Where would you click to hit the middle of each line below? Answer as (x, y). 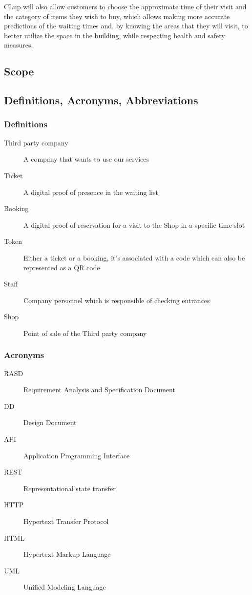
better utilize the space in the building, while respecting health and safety (115, 35)
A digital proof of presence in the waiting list (91, 192)
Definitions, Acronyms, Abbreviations (101, 100)
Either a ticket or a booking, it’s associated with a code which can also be (134, 257)
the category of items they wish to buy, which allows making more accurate (117, 16)
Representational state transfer (70, 488)
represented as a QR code (62, 267)
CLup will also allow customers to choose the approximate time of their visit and (125, 6)
